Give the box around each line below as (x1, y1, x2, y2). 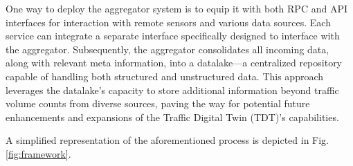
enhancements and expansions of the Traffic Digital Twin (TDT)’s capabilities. (6, 109, 339, 124)
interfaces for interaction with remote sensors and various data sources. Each (6, 15, 331, 29)
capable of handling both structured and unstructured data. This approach (6, 68, 324, 83)
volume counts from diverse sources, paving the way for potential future (6, 96, 310, 111)
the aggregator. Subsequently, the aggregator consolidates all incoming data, (6, 41, 329, 56)
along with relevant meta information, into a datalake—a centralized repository (6, 55, 343, 70)
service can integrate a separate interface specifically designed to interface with (6, 28, 340, 43)
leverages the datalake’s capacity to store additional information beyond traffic (6, 82, 339, 97)
